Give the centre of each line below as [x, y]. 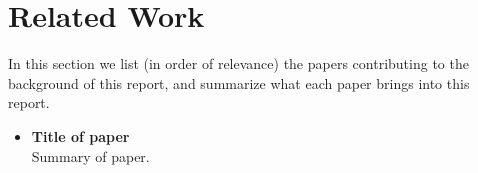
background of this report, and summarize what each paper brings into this [239, 82]
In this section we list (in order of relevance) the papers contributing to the [238, 63]
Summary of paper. [90, 155]
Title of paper [80, 135]
